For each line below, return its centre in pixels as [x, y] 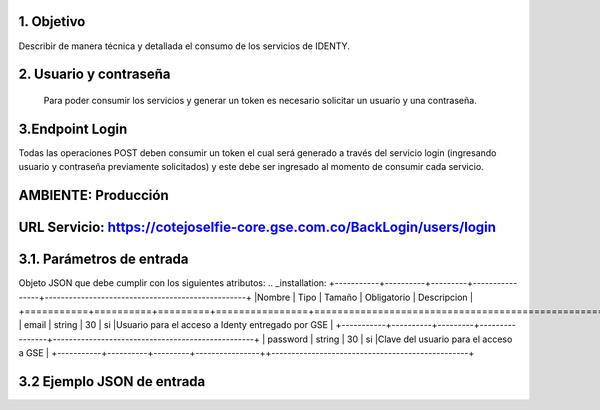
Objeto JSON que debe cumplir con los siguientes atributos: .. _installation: [172, 283]
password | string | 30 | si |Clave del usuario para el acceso [390, 339]
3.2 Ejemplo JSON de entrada [112, 381]
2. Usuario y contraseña [94, 74]
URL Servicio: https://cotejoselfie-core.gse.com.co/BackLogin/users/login [257, 227]
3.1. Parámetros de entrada [103, 259]
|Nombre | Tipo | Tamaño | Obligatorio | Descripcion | [363, 297]
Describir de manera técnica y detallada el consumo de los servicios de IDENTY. [184, 46]
